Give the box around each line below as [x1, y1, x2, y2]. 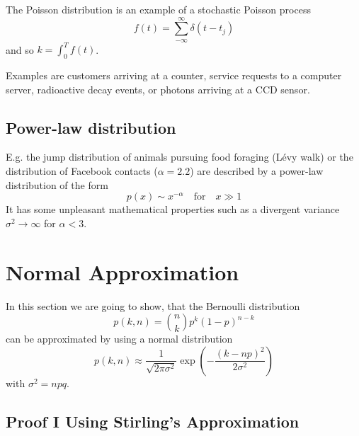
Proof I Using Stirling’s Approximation [6, 410, 300, 432]
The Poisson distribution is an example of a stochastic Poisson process [6, 2, 311, 16]
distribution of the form [6, 177, 108, 192]
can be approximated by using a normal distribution [6, 331, 233, 346]
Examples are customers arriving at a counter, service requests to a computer [6, 68, 342, 83]
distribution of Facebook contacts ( [6, 163, 158, 178]
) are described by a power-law [190, 163, 324, 178]
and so [6, 42, 34, 57]
